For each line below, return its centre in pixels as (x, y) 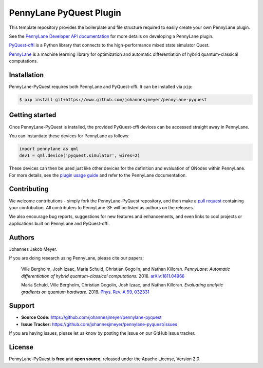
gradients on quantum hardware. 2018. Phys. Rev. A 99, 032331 (85, 292)
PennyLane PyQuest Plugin (65, 13)
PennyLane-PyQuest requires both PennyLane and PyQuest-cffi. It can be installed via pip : (101, 87)
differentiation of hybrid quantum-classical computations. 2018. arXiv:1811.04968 (103, 276)
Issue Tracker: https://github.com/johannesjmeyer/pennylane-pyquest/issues (99, 324)
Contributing (29, 189)
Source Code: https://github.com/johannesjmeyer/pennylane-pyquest (91, 317)
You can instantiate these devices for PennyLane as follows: (69, 136)
